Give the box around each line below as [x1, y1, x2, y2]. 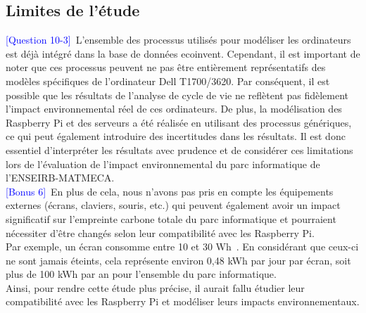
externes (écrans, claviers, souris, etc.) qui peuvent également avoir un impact [6, 198, 341, 212]
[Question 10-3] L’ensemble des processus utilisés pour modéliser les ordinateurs [6, 32, 351, 47]
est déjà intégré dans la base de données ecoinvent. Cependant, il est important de [6, 46, 360, 60]
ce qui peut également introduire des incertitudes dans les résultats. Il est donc [6, 129, 346, 143]
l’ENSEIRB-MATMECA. [6, 170, 115, 185]
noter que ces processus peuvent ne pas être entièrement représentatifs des [6, 60, 326, 75]
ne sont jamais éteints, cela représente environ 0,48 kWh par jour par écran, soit [6, 253, 351, 267]
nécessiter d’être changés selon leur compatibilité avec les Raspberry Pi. [6, 225, 315, 240]
